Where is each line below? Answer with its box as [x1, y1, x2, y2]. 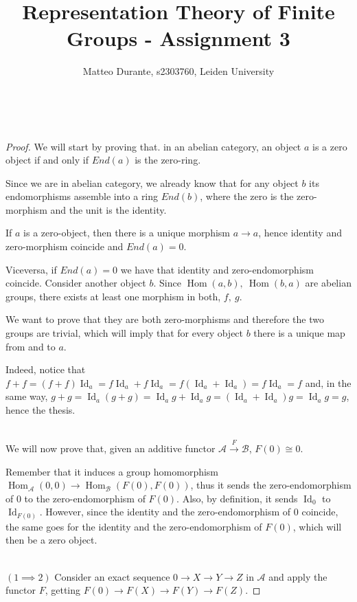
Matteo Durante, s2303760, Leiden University [82, 64, 275, 78]
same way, [5, 389, 48, 403]
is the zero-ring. [135, 153, 201, 167]
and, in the [305, 375, 352, 390]
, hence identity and [258, 225, 342, 240]
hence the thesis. [5, 403, 76, 416]
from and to [5, 339, 56, 353]
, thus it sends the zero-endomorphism [190, 478, 352, 492]
